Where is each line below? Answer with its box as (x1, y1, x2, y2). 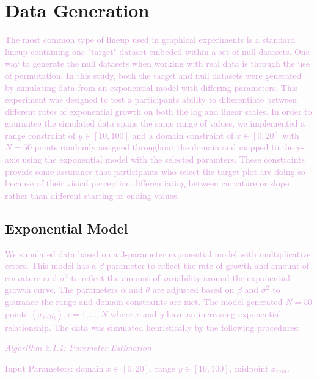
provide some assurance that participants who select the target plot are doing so (5, 164, 305, 177)
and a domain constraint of (132, 128, 234, 141)
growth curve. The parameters (5, 283, 118, 296)
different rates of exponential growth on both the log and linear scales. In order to (5, 105, 312, 117)
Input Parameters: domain (5, 361, 104, 374)
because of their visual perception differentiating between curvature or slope (5, 177, 290, 189)
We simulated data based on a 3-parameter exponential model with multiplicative (5, 247, 311, 260)
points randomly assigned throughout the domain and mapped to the (34, 141, 294, 153)
